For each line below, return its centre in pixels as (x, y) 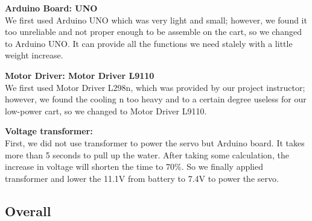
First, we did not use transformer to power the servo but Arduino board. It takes (155, 142)
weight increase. (34, 55)
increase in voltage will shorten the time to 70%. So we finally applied (134, 167)
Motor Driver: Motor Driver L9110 (80, 75)
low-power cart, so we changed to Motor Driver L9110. (106, 110)
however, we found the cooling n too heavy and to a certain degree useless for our (156, 99)
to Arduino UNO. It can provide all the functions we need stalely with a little (149, 43)
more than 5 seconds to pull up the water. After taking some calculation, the (147, 154)
